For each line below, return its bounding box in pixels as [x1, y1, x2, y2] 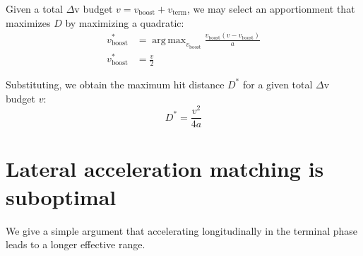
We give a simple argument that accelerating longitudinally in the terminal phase [6, 223, 358, 238]
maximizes [6, 15, 51, 30]
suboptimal [6, 182, 117, 211]
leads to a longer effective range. [6, 237, 145, 252]
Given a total [6, 1, 63, 16]
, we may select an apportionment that [186, 1, 355, 16]
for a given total [242, 76, 313, 91]
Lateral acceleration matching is [6, 154, 324, 183]
